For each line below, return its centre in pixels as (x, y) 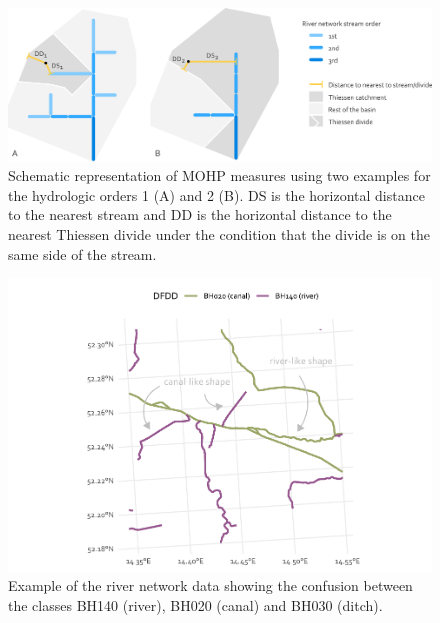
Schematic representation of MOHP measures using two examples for (219, 175)
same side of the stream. (82, 253)
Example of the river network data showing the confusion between (210, 585)
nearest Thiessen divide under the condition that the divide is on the (219, 233)
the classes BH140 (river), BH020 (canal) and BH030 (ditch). (195, 604)
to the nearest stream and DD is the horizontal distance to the (200, 214)
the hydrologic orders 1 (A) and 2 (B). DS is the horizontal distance (216, 194)
